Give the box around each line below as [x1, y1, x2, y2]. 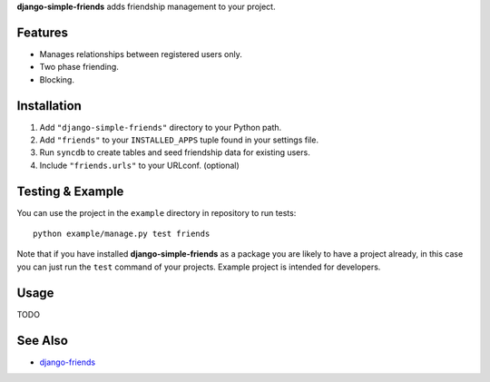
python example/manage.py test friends [33, 229, 211, 240]
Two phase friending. [39, 62, 120, 73]
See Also [16, 332, 68, 348]
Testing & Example [16, 183, 124, 199]
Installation [16, 98, 82, 113]
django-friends [39, 357, 95, 367]
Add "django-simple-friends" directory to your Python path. [39, 122, 282, 132]
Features [16, 24, 68, 40]
